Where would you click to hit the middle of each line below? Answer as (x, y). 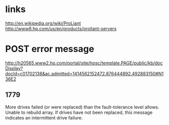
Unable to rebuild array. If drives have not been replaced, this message (79, 112)
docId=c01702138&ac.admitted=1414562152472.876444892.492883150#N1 (84, 74)
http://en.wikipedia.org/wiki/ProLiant (43, 23)
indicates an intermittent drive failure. (44, 117)
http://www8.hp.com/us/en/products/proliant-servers (61, 28)
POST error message (50, 49)
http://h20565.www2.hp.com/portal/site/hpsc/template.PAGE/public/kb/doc (84, 63)
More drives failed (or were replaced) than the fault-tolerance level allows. (82, 107)
